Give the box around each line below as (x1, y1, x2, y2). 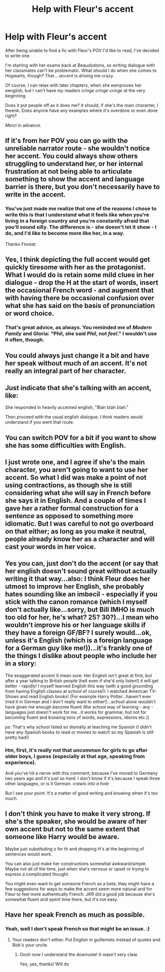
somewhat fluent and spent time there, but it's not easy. (5, 896, 118, 902)
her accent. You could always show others (5, 152, 138, 161)
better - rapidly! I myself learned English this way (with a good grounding (5, 683, 154, 689)
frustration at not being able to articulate (5, 168, 132, 176)
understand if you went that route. (5, 419, 74, 425)
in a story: (5, 659, 37, 668)
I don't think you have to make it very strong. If (5, 809, 151, 818)
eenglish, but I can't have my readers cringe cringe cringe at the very (5, 87, 146, 93)
